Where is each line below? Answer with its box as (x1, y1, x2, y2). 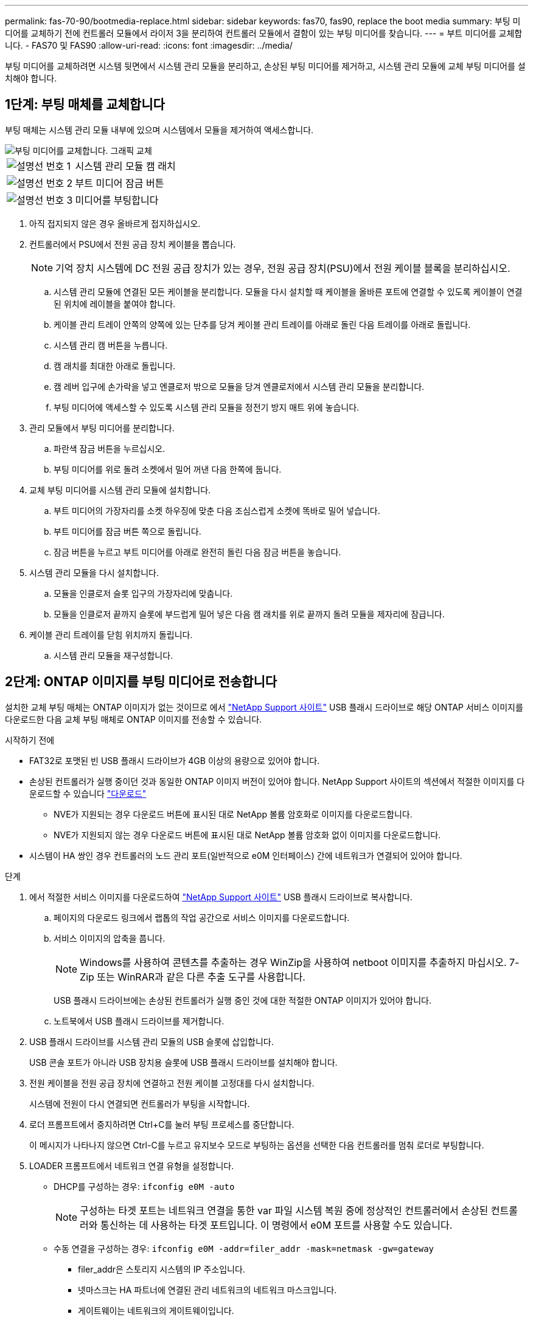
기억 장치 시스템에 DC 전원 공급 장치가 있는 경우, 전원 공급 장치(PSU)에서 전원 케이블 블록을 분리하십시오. (55, 262, 510, 274)
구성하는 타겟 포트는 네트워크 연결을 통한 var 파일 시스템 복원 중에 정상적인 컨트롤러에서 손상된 (80, 1204, 489, 1217)
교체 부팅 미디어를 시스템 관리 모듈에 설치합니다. (29, 484, 211, 495)
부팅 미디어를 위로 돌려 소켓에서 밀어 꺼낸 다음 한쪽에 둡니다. (54, 464, 282, 474)
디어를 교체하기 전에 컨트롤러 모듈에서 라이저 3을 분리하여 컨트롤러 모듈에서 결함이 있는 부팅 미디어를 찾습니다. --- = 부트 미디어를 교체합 (5, 28, 523, 38)
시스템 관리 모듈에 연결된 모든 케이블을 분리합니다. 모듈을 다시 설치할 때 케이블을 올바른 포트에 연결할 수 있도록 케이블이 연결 (54, 286, 523, 297)
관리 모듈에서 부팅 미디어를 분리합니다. (29, 422, 175, 433)
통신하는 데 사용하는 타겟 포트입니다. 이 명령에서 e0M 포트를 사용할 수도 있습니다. (100, 1218, 453, 1231)
